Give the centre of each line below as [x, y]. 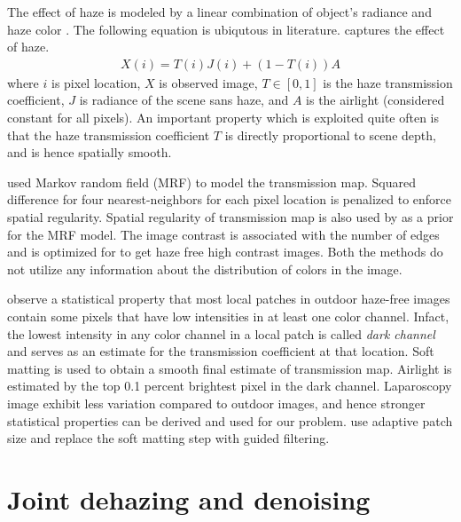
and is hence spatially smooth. [90, 152]
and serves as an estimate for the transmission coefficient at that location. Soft [221, 351]
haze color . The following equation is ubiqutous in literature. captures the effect [226, 29]
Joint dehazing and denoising [189, 498]
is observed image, [208, 82]
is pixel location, [96, 82]
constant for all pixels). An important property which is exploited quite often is [223, 117]
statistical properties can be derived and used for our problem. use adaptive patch [230, 420]
